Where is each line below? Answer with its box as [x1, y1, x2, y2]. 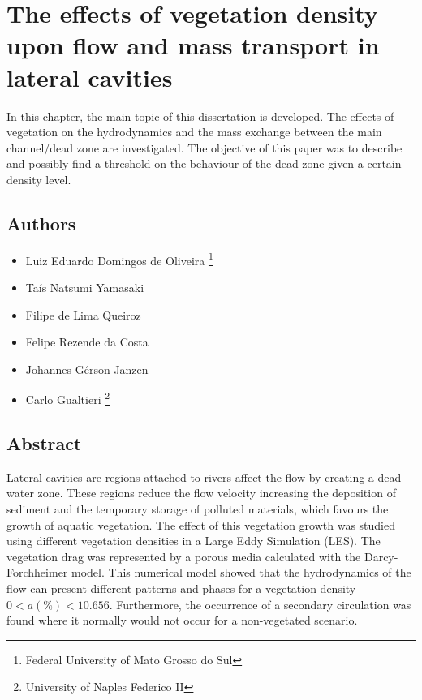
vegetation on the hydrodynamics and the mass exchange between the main [6, 123, 382, 140]
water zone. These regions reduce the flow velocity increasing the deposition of [6, 484, 396, 501]
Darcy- [364, 548, 398, 565]
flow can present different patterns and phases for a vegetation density [6, 579, 356, 596]
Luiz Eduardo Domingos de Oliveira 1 [25, 249, 213, 268]
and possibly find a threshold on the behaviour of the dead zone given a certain [6, 155, 402, 172]
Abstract [6, 430, 82, 455]
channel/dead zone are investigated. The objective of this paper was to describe [6, 139, 403, 156]
